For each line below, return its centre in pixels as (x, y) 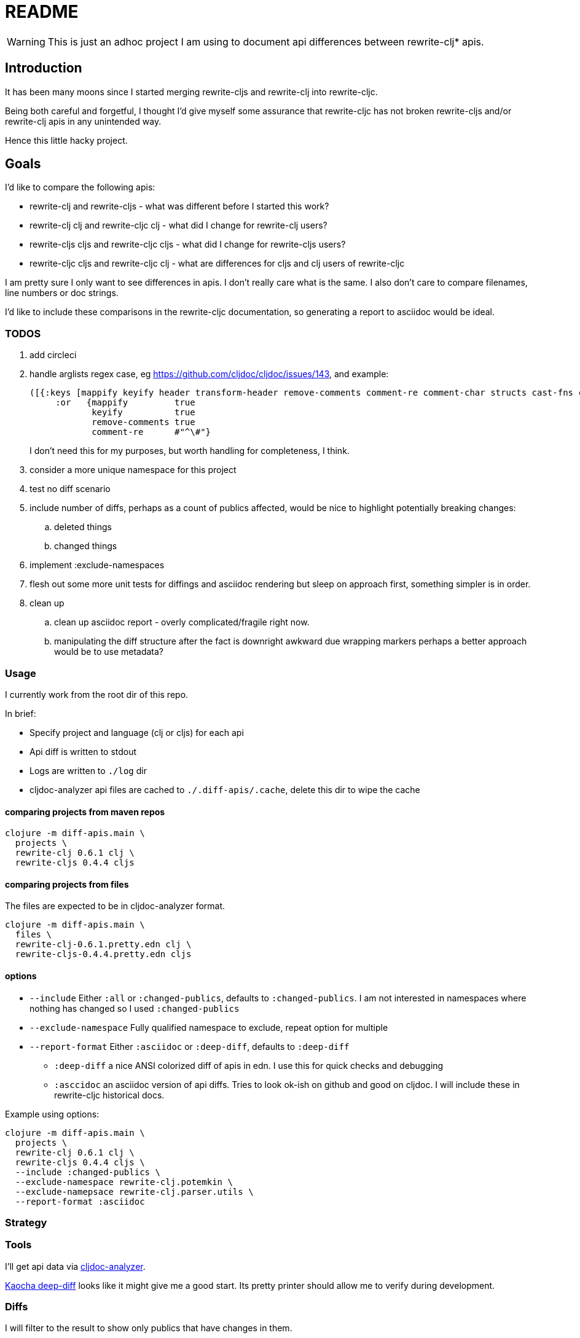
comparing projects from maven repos (85, 812)
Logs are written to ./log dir (88, 770)
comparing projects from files (67, 884)
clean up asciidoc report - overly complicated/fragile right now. (182, 622)
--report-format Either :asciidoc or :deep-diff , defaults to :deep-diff (190, 1046)
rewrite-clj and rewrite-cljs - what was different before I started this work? (179, 206)
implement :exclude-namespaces (97, 565)
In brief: (21, 713)
